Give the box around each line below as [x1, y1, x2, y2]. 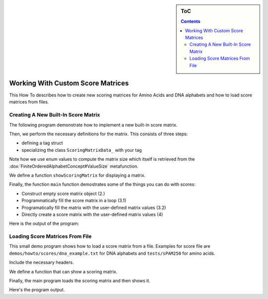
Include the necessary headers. [9, 259, 74, 266]
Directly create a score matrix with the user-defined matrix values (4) [21, 211, 163, 217]
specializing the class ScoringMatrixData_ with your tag [21, 147, 142, 153]
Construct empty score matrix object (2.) [21, 191, 105, 197]
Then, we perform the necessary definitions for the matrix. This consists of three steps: [9, 131, 188, 137]
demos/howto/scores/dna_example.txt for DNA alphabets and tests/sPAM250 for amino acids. [9, 250, 215, 256]
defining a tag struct [21, 140, 63, 146]
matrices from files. [9, 99, 49, 105]
